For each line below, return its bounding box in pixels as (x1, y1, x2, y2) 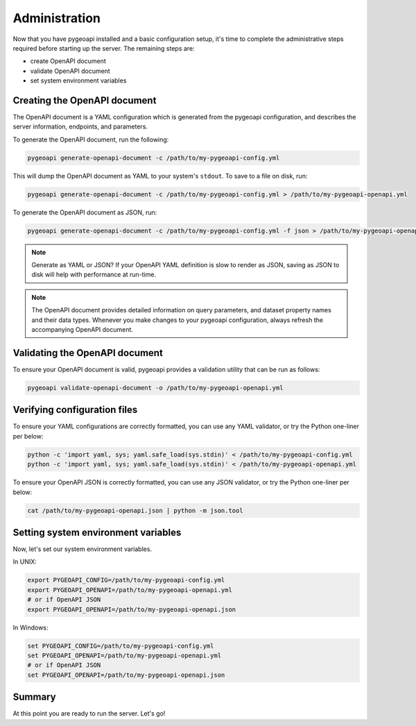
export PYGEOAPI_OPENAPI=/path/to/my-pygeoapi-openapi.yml (27, 586, 232, 593)
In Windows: (12, 623, 49, 632)
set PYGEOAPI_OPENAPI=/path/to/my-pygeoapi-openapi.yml (27, 651, 222, 659)
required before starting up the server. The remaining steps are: (12, 44, 195, 52)
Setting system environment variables (12, 526, 182, 538)
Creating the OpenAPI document (12, 94, 157, 106)
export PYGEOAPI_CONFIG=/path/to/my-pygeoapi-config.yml (27, 576, 225, 584)
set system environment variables (30, 76, 127, 85)
